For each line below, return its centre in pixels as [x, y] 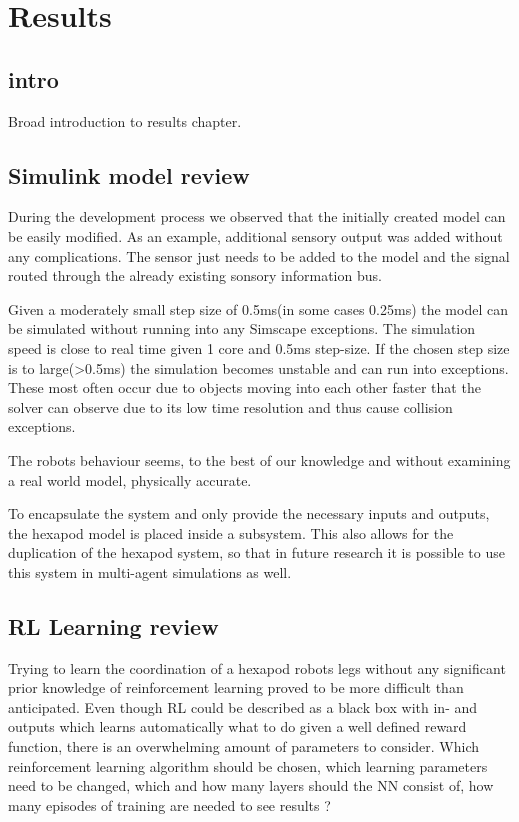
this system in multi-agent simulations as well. [150, 571]
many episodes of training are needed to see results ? [169, 804]
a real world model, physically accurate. [130, 479]
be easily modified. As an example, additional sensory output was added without [255, 235]
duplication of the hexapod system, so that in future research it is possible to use [256, 552]
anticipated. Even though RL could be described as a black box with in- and [243, 706]
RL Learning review [113, 625]
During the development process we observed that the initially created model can [257, 216]
